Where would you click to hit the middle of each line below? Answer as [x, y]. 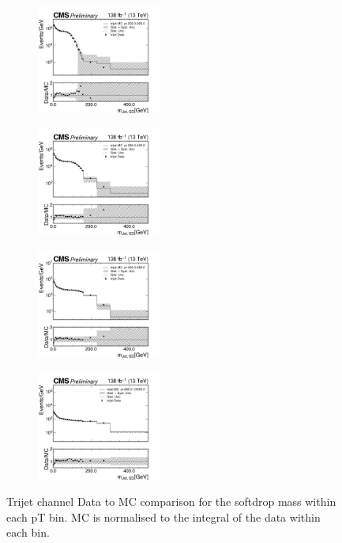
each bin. [28, 532]
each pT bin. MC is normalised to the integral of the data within [163, 516]
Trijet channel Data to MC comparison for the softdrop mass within [171, 501]
